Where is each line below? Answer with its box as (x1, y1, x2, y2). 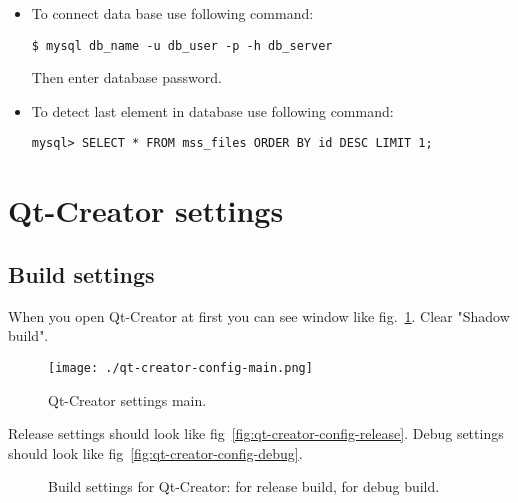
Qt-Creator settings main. (48, 389, 207, 410)
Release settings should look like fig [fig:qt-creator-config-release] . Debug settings (8, 423, 504, 444)
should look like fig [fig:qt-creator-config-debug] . (8, 442, 303, 463)
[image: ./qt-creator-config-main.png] (48, 360, 313, 375)
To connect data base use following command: (31, 3, 314, 23)
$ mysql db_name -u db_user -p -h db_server (31, 38, 333, 53)
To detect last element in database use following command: (31, 100, 394, 121)
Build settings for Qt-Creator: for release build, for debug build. (48, 476, 440, 497)
